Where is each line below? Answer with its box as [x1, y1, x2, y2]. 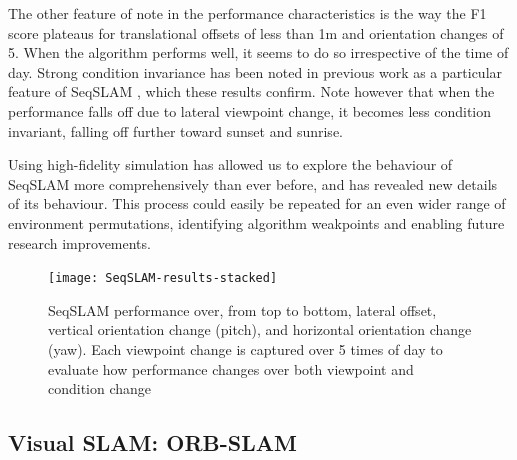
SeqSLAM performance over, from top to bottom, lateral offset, [48, 299, 437, 320]
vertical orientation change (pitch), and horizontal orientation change [48, 319, 472, 340]
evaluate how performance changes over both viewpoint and [48, 358, 414, 379]
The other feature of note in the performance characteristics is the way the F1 [8, 3, 487, 23]
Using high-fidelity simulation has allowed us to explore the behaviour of [8, 154, 453, 175]
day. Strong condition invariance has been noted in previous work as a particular [8, 61, 503, 82]
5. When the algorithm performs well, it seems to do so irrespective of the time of [8, 42, 509, 63]
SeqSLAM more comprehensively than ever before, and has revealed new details [8, 173, 498, 194]
